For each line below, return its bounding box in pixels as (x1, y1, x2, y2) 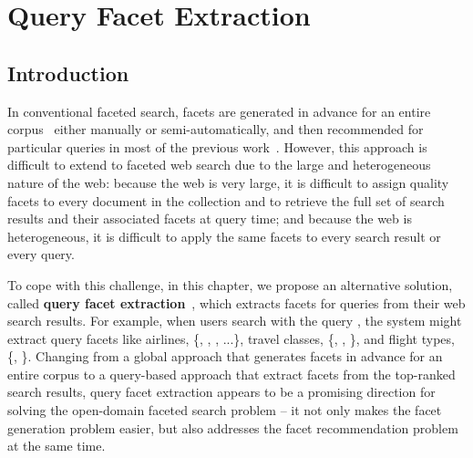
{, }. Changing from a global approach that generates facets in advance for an (7, 347, 443, 366)
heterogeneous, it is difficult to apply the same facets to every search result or (7, 226, 441, 245)
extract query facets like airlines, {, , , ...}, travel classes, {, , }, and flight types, (7, 328, 455, 348)
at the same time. (7, 436, 106, 455)
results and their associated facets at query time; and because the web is (7, 209, 412, 228)
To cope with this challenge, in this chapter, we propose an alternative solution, (7, 275, 453, 294)
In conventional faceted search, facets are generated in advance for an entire (7, 101, 431, 120)
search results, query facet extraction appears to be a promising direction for (7, 382, 436, 401)
